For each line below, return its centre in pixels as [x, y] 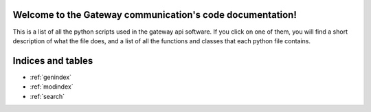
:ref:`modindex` [52, 87]
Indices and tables [53, 61]
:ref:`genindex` [51, 77]
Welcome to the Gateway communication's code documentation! [155, 15]
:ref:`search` [47, 96]
